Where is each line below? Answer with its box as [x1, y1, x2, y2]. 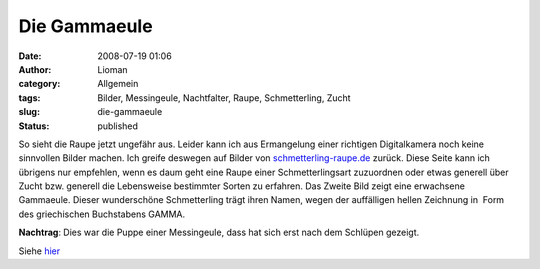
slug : [18, 106, 40, 118]
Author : [18, 63, 52, 75]
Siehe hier [18, 245, 61, 257]
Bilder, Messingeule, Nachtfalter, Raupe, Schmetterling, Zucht [97, 91, 351, 104]
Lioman [97, 63, 129, 75]
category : [18, 78, 61, 90]
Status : [18, 120, 50, 132]
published [97, 120, 139, 132]
